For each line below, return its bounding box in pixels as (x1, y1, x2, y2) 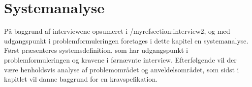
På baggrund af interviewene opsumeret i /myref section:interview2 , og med (4, 26, 230, 36)
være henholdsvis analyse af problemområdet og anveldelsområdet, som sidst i (4, 64, 239, 74)
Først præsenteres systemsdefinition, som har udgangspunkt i (4, 45, 188, 55)
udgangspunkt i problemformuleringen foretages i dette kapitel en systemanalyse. (4, 35, 249, 45)
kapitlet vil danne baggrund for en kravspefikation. (4, 74, 158, 84)
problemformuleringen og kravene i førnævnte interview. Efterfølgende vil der (4, 54, 237, 65)
